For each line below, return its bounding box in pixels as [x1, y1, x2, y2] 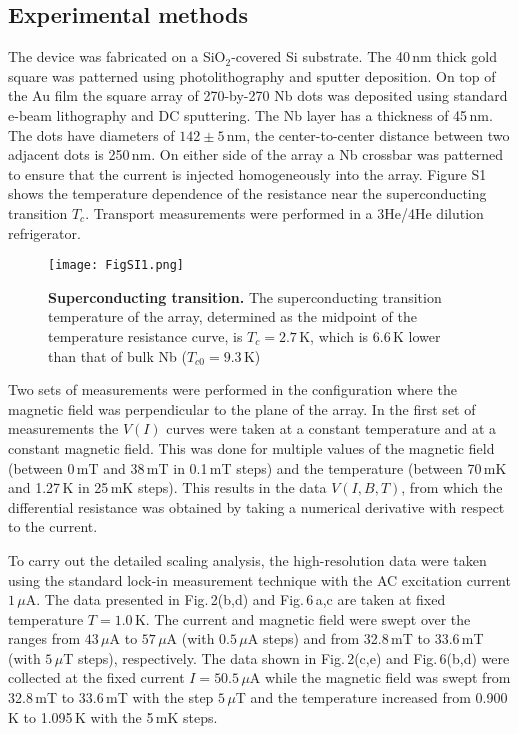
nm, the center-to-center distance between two [226, 124, 510, 145]
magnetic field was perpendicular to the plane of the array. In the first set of [8, 398, 476, 419]
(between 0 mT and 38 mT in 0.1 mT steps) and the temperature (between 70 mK [8, 457, 507, 478]
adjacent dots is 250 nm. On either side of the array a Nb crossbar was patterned [8, 144, 503, 165]
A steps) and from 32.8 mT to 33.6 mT [247, 628, 484, 649]
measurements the [8, 418, 119, 439]
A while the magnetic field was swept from [249, 667, 511, 688]
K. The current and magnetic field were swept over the [134, 608, 471, 629]
